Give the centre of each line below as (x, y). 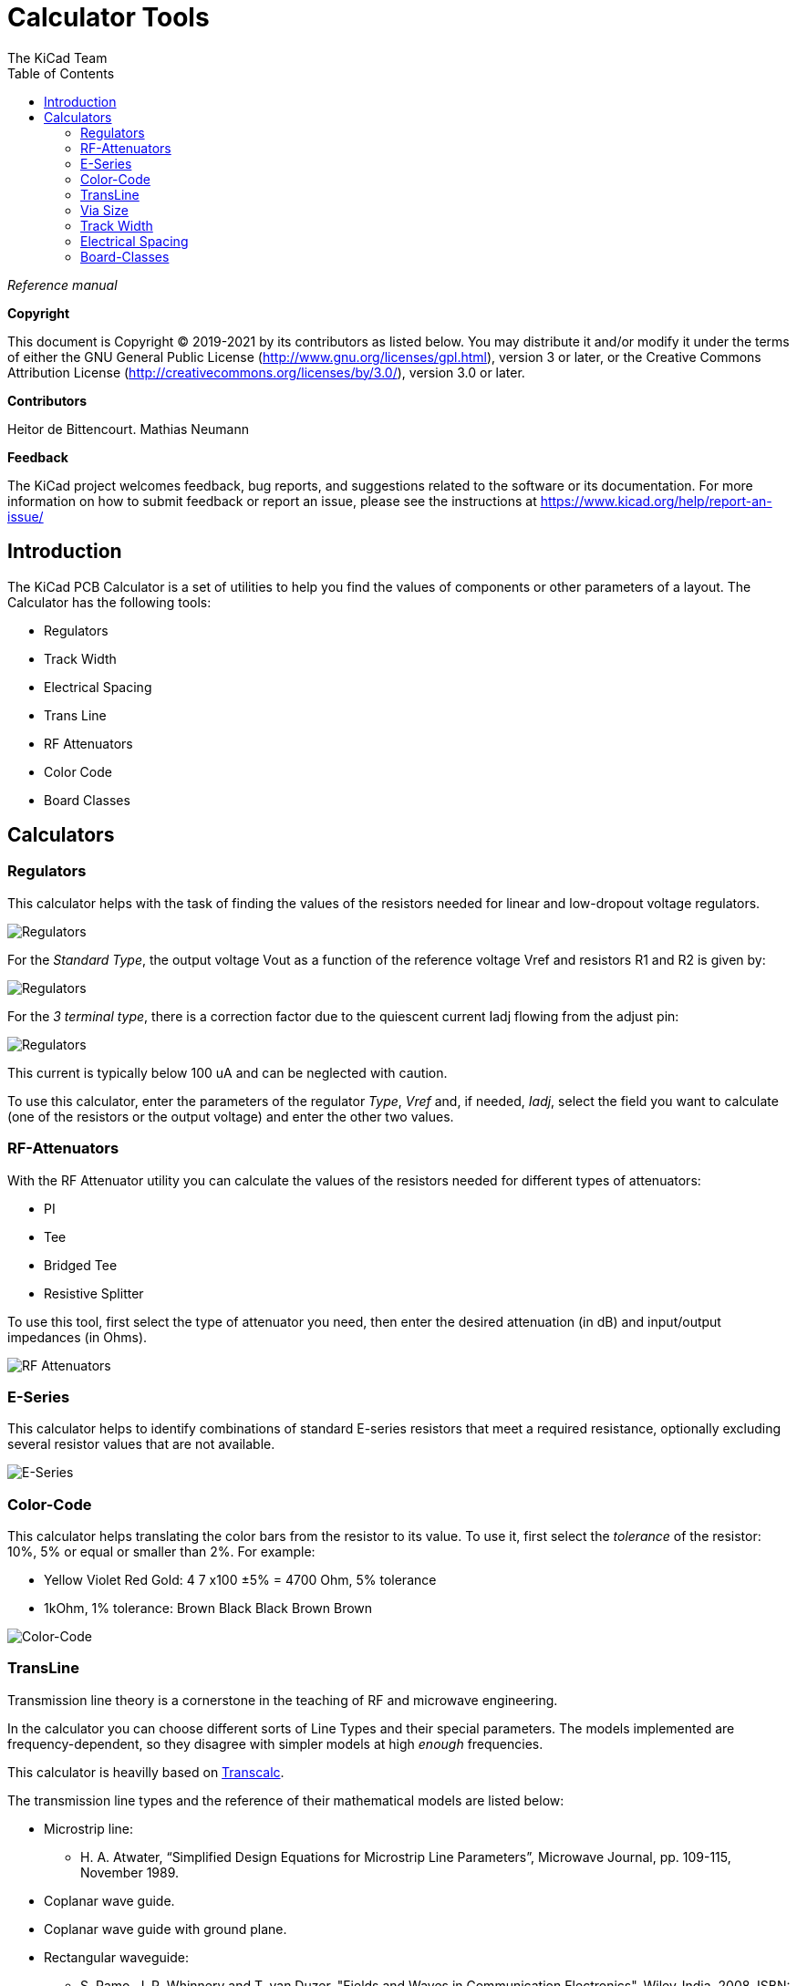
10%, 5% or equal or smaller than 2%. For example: (161, 1552)
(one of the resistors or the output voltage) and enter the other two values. (231, 1116)
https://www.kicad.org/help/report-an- (656, 501)
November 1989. (130, 1872)
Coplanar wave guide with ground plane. (166, 1929)
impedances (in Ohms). (78, 1337)
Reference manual (62, 284)
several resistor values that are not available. (141, 1444)
